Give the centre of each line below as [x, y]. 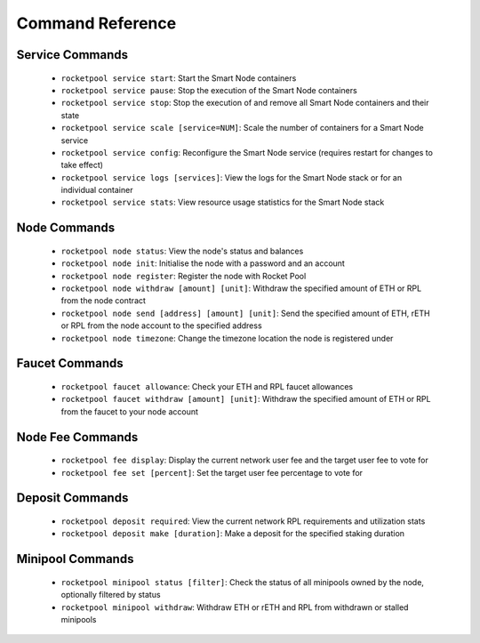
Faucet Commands [70, 363]
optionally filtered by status [111, 595]
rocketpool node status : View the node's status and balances [182, 251]
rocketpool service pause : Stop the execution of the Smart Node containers [209, 90]
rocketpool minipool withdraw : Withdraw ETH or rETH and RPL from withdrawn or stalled [235, 607]
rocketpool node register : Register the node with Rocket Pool [184, 276]
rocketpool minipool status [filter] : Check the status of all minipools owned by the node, [242, 582]
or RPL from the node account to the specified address [161, 326]
